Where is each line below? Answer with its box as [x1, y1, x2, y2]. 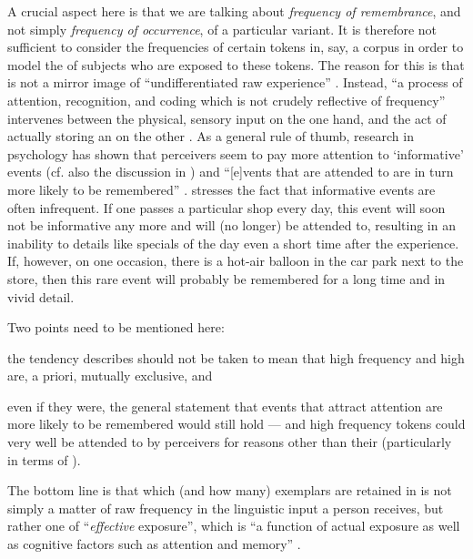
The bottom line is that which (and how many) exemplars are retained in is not [7, 481, 452, 500]
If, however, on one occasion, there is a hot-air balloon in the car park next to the [7, 251, 464, 270]
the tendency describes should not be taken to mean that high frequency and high [7, 348, 465, 367]
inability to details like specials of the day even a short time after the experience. [7, 233, 459, 252]
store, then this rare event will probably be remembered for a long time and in [7, 269, 446, 288]
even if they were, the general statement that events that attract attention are [7, 396, 443, 415]
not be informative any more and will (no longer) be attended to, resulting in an [7, 216, 456, 235]
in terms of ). [7, 450, 81, 469]
